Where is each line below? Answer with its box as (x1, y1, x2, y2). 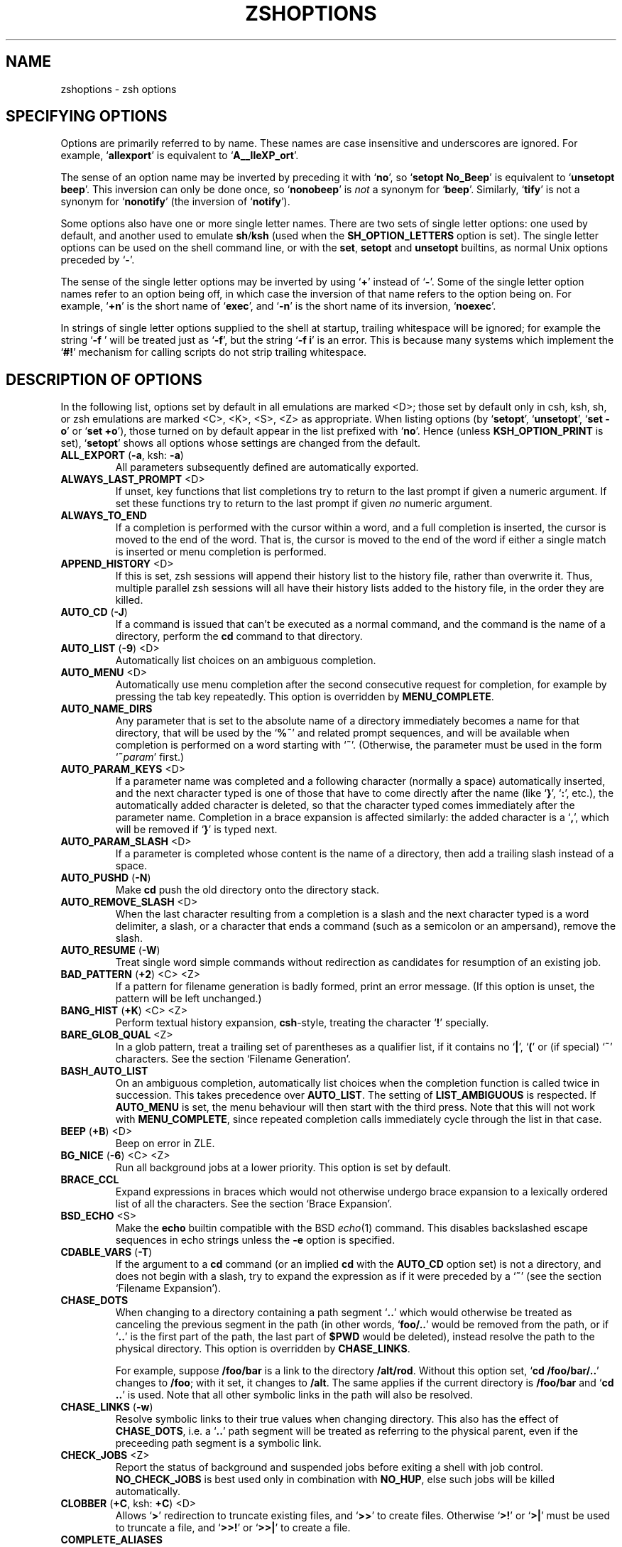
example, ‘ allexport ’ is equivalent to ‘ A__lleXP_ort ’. (60, 149, 299, 162)
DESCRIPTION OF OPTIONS (6, 370, 202, 389)
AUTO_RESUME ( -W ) (60, 944, 160, 957)
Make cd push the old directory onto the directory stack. (115, 884, 380, 896)
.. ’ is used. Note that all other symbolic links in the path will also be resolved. (115, 1389, 473, 1401)
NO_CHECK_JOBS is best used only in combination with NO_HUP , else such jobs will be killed (115, 1473, 555, 1486)
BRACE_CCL (60, 1173, 119, 1186)
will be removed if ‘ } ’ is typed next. (115, 823, 278, 836)
